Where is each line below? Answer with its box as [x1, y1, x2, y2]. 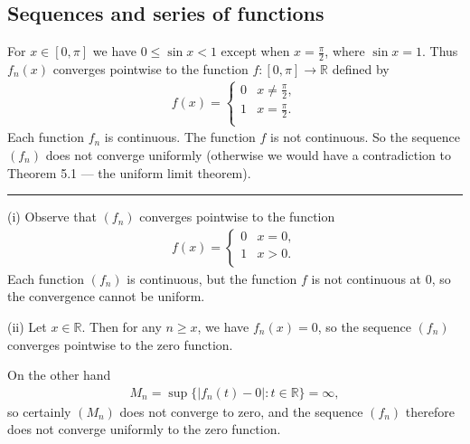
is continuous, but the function [127, 269, 297, 288]
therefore [405, 401, 455, 420]
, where [324, 42, 365, 61]
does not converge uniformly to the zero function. [7, 420, 281, 439]
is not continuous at [311, 269, 422, 288]
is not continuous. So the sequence [270, 128, 460, 146]
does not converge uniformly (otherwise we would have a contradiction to [45, 146, 451, 165]
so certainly [7, 401, 71, 420]
